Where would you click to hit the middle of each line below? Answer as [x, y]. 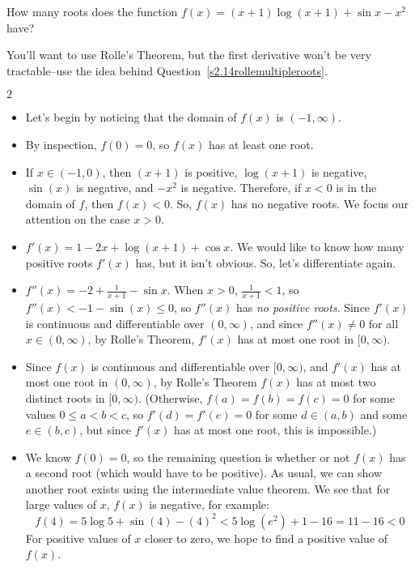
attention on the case [78, 219]
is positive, [211, 171]
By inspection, [61, 144]
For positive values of [78, 538]
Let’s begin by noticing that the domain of [131, 117]
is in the [356, 188]
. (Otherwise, [170, 397]
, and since [276, 323]
